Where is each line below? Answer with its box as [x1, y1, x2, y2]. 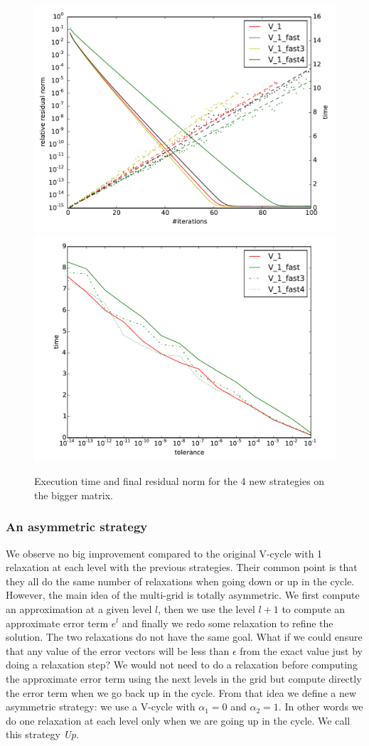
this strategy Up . [6, 727, 79, 742]
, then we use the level [158, 601, 255, 616]
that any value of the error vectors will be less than [6, 643, 230, 658]
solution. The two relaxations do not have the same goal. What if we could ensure [6, 629, 363, 644]
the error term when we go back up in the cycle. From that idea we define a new [6, 685, 357, 700]
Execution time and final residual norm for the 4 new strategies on [34, 474, 325, 489]
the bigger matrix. [34, 487, 113, 502]
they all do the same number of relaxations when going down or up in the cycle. [6, 573, 355, 588]
